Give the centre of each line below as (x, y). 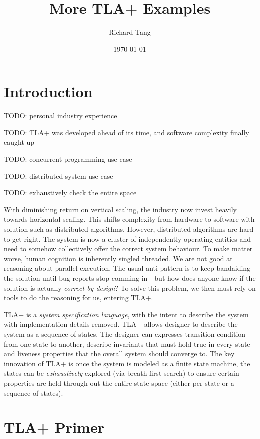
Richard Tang (130, 32)
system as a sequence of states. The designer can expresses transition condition (125, 334)
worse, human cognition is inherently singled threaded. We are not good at (118, 258)
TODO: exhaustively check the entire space (70, 193)
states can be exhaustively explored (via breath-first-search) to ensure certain (122, 373)
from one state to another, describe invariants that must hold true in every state (127, 344)
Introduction (48, 92)
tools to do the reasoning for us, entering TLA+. (79, 298)
